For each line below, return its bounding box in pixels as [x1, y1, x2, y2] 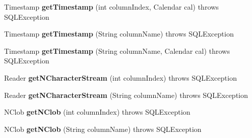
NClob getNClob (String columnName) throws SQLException [4, 123, 202, 134]
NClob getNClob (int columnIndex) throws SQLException [4, 107, 190, 117]
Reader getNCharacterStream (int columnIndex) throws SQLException [4, 72, 237, 83]
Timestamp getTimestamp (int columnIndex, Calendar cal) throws [4, 2, 219, 12]
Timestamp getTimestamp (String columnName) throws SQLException [4, 28, 234, 39]
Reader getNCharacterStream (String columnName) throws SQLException [4, 89, 248, 100]
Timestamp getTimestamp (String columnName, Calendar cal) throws [4, 45, 230, 56]
